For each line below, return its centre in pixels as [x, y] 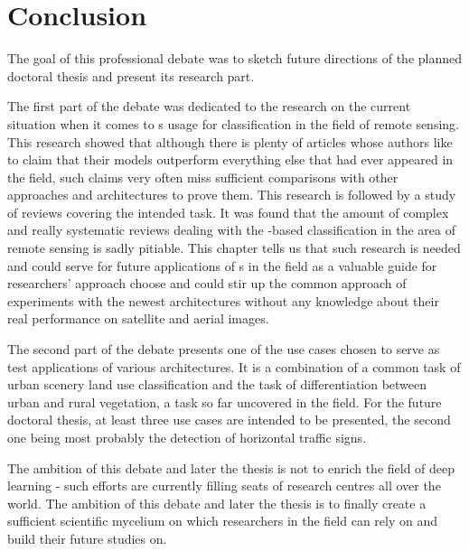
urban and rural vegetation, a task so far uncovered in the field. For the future [225, 402]
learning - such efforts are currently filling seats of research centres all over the [224, 486]
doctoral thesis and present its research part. [131, 75]
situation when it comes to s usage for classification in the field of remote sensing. [233, 123]
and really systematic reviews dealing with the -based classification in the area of [231, 230]
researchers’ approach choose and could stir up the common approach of [207, 283]
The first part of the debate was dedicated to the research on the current [209, 106]
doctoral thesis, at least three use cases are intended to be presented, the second [229, 420]
